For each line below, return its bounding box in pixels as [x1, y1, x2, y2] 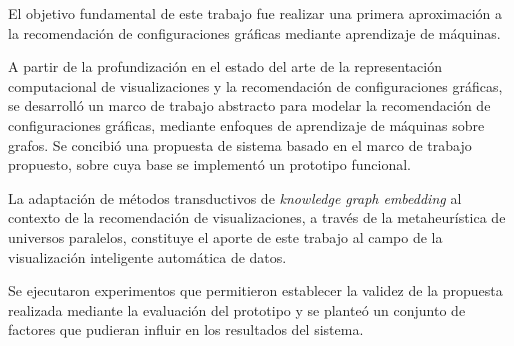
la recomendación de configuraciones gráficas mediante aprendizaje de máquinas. [8, 22, 501, 43]
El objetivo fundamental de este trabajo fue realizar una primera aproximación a [8, 3, 503, 23]
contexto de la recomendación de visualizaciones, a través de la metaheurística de [8, 207, 506, 228]
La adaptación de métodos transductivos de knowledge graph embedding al [8, 187, 462, 208]
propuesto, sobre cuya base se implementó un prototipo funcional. [8, 154, 411, 175]
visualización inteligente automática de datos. [8, 246, 287, 267]
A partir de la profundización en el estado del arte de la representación [8, 56, 442, 77]
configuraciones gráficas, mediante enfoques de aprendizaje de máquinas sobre [8, 114, 485, 135]
